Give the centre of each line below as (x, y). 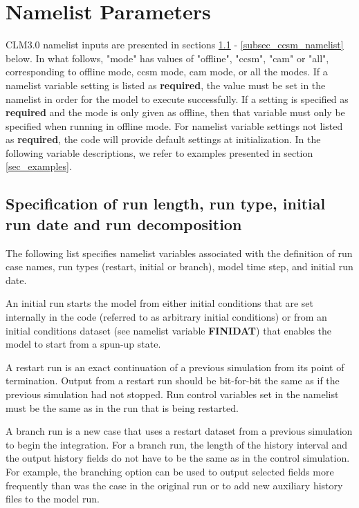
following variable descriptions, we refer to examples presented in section (159, 152)
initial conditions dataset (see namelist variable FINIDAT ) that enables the (169, 330)
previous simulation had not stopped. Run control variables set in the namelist (172, 394)
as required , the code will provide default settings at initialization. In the (163, 139)
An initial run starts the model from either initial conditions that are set (160, 303)
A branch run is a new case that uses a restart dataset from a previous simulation (179, 431)
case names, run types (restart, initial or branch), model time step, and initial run (179, 266)
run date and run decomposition (124, 224)
